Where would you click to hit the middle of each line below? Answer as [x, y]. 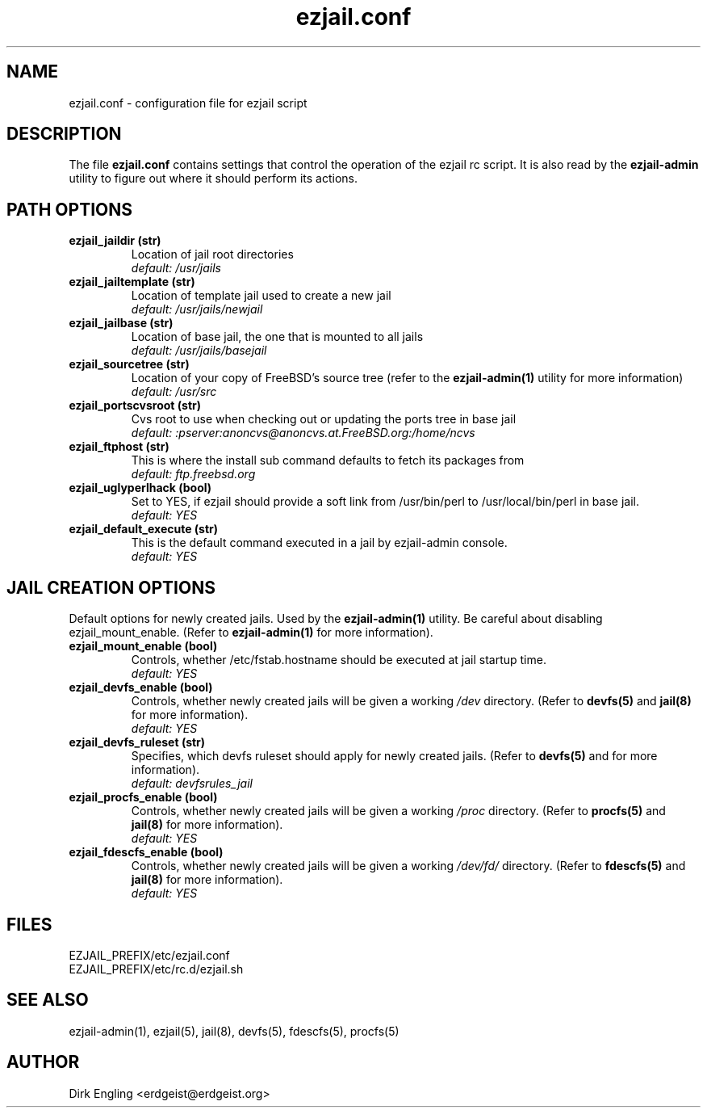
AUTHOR [43, 1062]
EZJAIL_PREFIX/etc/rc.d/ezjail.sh [156, 969]
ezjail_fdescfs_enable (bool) [146, 852]
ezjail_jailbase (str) [121, 323]
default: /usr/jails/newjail [197, 309]
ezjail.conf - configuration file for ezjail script [188, 103]
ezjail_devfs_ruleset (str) [137, 742]
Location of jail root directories [212, 254]
